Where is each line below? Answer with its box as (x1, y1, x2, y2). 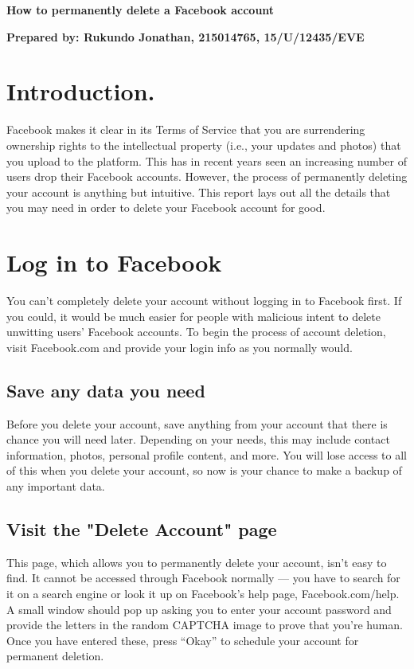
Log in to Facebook (6, 246, 222, 279)
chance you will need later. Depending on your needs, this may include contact (6, 431, 390, 448)
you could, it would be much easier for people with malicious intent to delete (6, 307, 381, 324)
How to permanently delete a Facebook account (6, 2, 275, 18)
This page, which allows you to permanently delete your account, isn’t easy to (6, 554, 387, 570)
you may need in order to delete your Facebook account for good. (6, 199, 326, 216)
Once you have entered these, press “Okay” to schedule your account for (6, 632, 359, 648)
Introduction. (6, 75, 155, 108)
